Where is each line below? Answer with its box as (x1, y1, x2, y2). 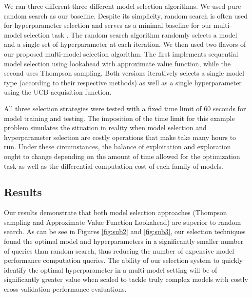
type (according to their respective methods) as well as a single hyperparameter (4, 77, 242, 87)
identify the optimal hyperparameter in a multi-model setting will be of (4, 264, 217, 275)
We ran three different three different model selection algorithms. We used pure (4, 1, 241, 11)
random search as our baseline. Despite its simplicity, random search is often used (4, 10, 248, 20)
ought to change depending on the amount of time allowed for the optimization (4, 151, 240, 161)
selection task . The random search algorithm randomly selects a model (24, 29, 237, 40)
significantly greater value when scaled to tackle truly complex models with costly (4, 274, 248, 284)
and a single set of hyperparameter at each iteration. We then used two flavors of (4, 39, 246, 49)
